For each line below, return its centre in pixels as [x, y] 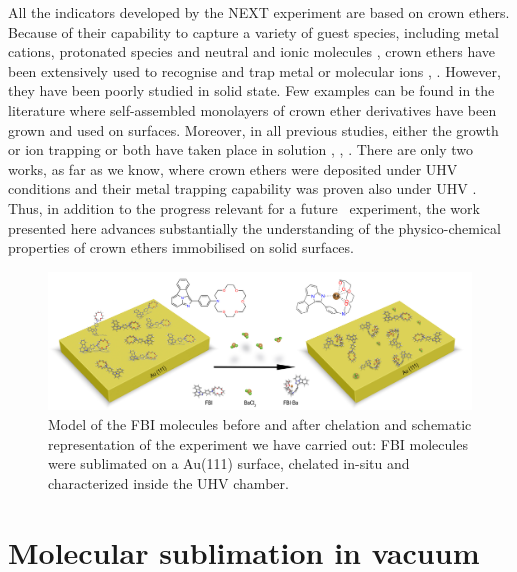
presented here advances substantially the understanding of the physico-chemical [254, 227]
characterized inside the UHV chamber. [168, 482]
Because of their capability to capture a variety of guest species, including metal [253, 31]
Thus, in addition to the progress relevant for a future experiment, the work [244, 207]
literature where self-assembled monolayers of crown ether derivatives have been [252, 109]
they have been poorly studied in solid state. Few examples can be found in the [251, 90]
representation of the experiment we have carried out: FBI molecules [258, 443]
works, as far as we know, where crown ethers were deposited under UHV [233, 168]
